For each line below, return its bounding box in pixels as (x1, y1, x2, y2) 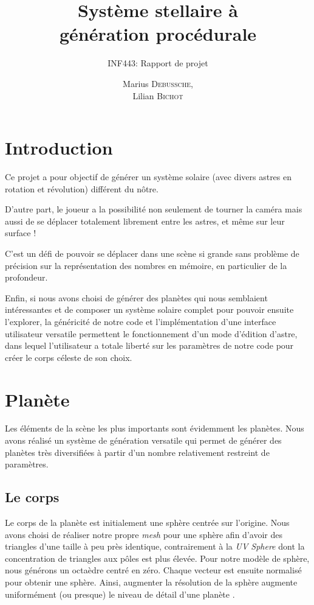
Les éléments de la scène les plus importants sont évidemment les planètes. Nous (5, 422, 304, 435)
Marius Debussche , (123, 77, 193, 89)
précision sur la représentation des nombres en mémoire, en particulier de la (5, 259, 287, 271)
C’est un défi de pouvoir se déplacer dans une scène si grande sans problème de (5, 247, 299, 259)
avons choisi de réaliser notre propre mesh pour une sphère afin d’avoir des (5, 528, 282, 540)
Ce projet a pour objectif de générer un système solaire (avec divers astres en (5, 170, 292, 183)
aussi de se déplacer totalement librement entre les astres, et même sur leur (5, 214, 285, 227)
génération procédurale (59, 21, 257, 46)
